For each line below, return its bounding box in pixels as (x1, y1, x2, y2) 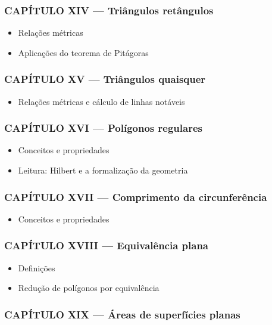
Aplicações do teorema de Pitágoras (18, 46, 149, 58)
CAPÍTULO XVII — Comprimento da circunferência (4, 189, 267, 204)
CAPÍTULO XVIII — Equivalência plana (4, 238, 209, 253)
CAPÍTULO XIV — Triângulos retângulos (4, 2, 214, 17)
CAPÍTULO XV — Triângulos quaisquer (4, 72, 206, 86)
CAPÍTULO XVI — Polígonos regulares (4, 120, 202, 135)
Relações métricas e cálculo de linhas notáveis (18, 95, 185, 107)
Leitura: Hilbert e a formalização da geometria (18, 164, 188, 177)
